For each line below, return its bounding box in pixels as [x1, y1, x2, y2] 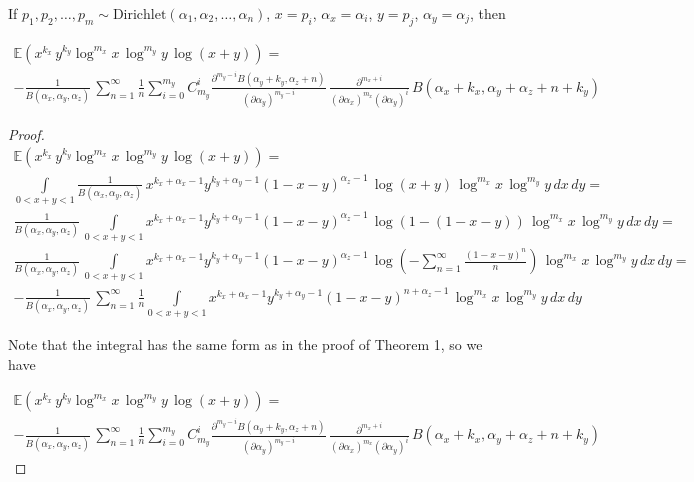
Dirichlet [112, 8, 167, 22]
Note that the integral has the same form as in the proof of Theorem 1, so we [8, 334, 483, 355]
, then [470, 3, 506, 23]
